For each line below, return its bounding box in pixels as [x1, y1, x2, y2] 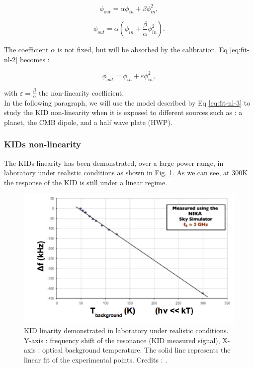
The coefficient [4, 44, 49, 55]
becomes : [19, 54, 50, 64]
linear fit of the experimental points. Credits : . [24, 354, 168, 365]
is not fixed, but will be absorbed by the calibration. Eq [57, 44, 228, 55]
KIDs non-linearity [4, 138, 81, 150]
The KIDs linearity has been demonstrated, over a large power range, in [4, 157, 224, 168]
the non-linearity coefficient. [39, 87, 124, 98]
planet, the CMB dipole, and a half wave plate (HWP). [4, 117, 172, 127]
